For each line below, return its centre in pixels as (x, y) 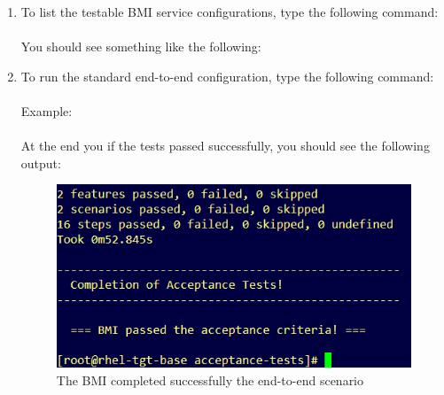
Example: (47, 110)
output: (41, 163)
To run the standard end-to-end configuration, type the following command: (227, 76)
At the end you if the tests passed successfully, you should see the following (225, 146)
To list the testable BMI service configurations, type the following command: (230, 12)
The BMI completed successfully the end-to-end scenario (210, 380)
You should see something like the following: (141, 46)
